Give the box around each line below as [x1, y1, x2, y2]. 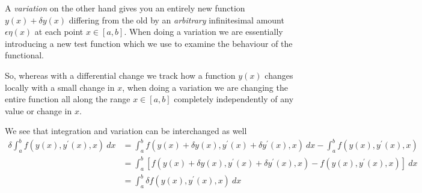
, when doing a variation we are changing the [122, 81, 288, 93]
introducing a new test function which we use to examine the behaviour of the [5, 37, 293, 49]
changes [265, 69, 293, 81]
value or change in [5, 104, 72, 117]
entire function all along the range [5, 93, 130, 105]
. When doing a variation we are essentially [124, 25, 283, 38]
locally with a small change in [5, 81, 115, 93]
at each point [34, 25, 84, 38]
